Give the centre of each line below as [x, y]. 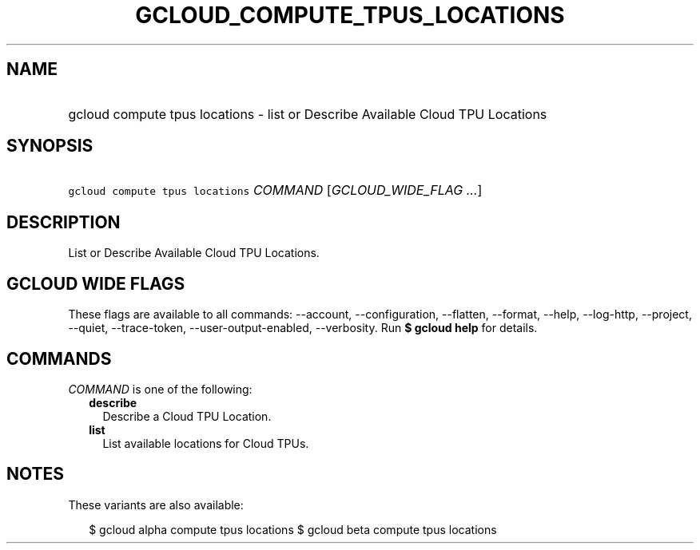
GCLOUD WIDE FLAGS [96, 283]
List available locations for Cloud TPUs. [206, 443]
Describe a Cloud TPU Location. [187, 416]
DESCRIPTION [64, 222]
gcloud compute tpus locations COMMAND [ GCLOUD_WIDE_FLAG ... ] [275, 190]
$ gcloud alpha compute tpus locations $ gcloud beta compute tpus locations [293, 529]
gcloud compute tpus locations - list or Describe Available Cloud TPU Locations [308, 114]
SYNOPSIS [50, 146]
